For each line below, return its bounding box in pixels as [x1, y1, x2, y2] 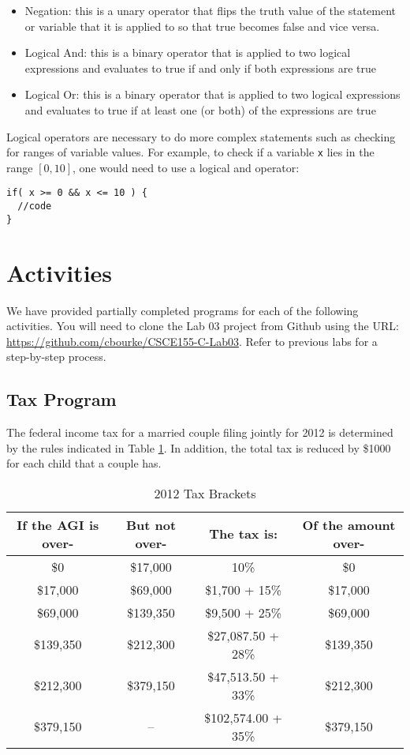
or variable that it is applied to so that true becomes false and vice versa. [24, 17, 380, 34]
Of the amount [302, 515, 396, 534]
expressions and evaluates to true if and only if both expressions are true [24, 59, 377, 76]
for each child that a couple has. [6, 455, 162, 471]
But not [125, 515, 177, 534]
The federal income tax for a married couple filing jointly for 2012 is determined [6, 424, 393, 441]
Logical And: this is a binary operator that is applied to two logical [24, 44, 351, 61]
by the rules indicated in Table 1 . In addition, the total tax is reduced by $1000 [6, 439, 391, 456]
